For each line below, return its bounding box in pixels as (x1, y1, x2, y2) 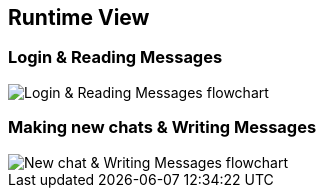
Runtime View (8, 5, 150, 30)
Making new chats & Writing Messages (8, 117, 317, 138)
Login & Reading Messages (8, 47, 223, 68)
